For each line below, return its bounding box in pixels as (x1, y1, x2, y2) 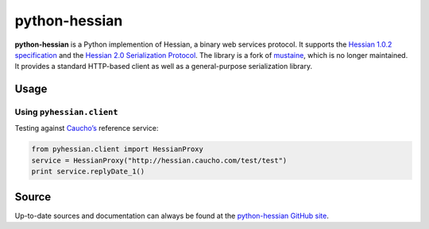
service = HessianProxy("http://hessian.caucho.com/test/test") (31, 155, 288, 165)
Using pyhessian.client (14, 107, 118, 118)
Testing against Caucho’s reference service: (14, 124, 159, 133)
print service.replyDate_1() (31, 167, 145, 176)
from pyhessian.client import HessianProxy (31, 145, 204, 154)
